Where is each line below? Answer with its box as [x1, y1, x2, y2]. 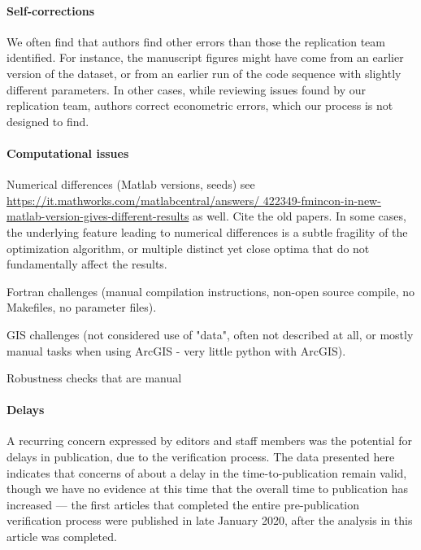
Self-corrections [7, 2, 95, 19]
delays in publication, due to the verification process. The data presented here [7, 448, 395, 465]
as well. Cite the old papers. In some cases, [193, 207, 406, 225]
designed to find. [7, 112, 89, 129]
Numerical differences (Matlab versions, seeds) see [7, 176, 255, 193]
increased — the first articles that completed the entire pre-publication [7, 495, 360, 513]
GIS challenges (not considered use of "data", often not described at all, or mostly [7, 325, 414, 343]
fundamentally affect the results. [7, 255, 167, 273]
